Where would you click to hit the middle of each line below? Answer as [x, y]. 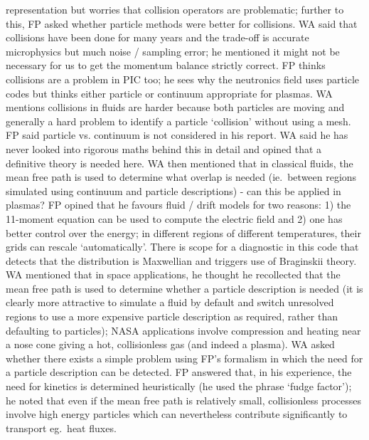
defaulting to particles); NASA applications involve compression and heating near [183, 330]
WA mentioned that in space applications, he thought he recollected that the [173, 274]
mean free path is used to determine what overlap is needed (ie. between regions [181, 177]
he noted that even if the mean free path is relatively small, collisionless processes [184, 400]
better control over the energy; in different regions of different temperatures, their [183, 232]
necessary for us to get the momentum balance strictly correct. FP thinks [166, 65]
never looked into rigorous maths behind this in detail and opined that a [164, 148]
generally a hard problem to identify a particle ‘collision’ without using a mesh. [178, 121]
